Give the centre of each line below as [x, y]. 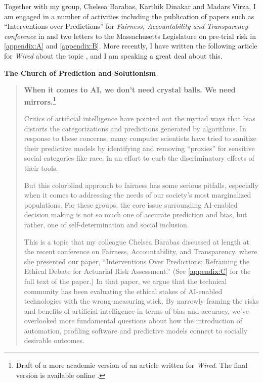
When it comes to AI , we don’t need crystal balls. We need [130, 90]
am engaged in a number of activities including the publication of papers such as [129, 16]
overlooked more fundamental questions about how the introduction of [133, 321]
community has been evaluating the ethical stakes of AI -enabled [123, 291]
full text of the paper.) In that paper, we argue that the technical [125, 281]
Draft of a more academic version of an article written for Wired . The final [132, 365]
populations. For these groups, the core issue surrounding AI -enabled [131, 204]
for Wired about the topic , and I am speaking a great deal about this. [113, 55]
